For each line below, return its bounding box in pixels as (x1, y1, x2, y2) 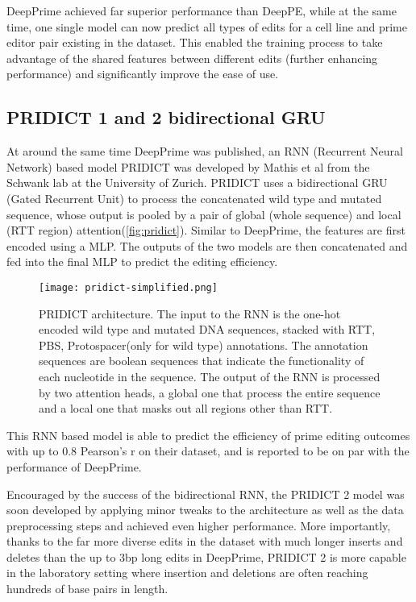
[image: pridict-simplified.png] (39, 281, 218, 293)
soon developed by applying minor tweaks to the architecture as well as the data (6, 501, 404, 518)
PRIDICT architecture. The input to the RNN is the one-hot (39, 305, 341, 322)
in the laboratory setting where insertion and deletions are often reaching (6, 564, 368, 581)
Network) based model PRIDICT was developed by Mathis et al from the (6, 158, 370, 175)
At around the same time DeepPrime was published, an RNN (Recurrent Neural (6, 143, 403, 160)
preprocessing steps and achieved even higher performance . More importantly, (6, 517, 391, 533)
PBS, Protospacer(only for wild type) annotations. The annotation (39, 336, 368, 353)
